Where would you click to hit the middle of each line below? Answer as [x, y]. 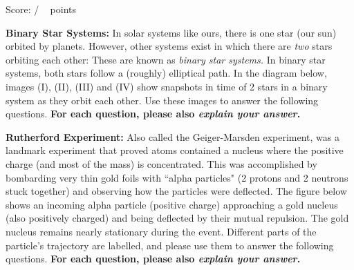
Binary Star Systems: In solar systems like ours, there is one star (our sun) [171, 32]
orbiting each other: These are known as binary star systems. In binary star [166, 59]
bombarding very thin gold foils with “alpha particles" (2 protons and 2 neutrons [177, 177]
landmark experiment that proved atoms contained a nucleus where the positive [175, 150]
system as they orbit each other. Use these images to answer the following [162, 100]
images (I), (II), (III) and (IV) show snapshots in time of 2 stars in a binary [167, 86]
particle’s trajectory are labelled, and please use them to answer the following [170, 245]
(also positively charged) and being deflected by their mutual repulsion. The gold [177, 218]
